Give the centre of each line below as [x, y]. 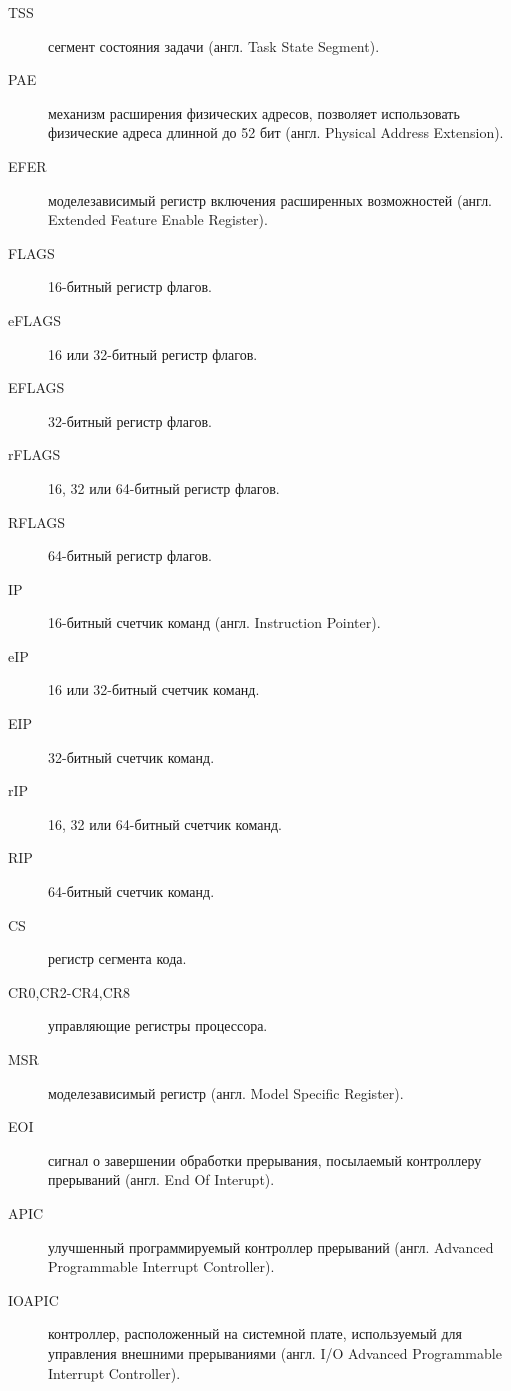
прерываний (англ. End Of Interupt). [161, 1179]
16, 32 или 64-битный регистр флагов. [164, 487]
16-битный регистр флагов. [130, 286]
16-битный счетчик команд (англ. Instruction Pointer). [214, 622]
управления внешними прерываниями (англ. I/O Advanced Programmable [275, 1352]
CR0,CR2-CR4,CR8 [69, 991]
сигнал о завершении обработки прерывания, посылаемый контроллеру [265, 1159]
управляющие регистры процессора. [158, 1025]
